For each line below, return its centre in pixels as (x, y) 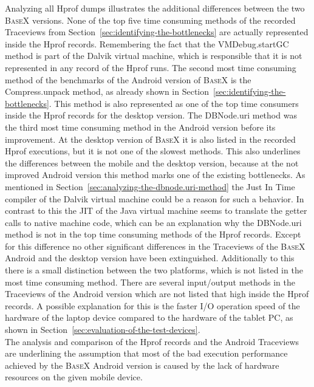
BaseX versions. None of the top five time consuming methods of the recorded (150, 20)
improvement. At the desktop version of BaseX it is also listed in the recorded (150, 139)
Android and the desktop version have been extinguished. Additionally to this (150, 258)
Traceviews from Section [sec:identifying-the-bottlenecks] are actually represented (157, 32)
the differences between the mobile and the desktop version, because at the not (152, 163)
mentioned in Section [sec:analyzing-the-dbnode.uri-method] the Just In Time (150, 186)
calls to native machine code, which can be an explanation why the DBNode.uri (153, 222)
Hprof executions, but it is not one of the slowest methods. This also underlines (153, 151)
